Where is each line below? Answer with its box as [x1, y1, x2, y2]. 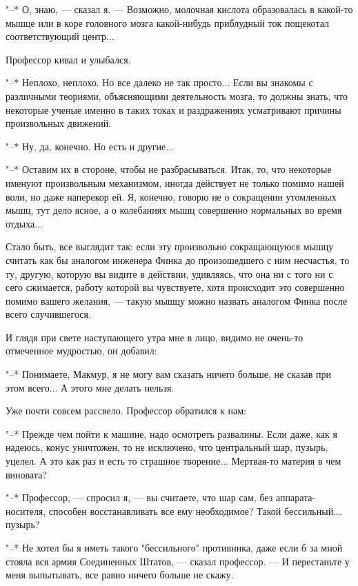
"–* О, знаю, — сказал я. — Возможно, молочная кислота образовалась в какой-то [6, 2, 353, 16]
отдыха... [6, 216, 43, 230]
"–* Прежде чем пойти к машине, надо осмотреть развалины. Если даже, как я [6, 426, 337, 441]
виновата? [6, 467, 47, 481]
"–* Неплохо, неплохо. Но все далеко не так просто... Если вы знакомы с [6, 75, 313, 90]
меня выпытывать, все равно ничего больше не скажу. [6, 567, 234, 582]
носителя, [6, 503, 46, 518]
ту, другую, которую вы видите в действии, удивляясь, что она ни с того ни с [6, 266, 333, 281]
